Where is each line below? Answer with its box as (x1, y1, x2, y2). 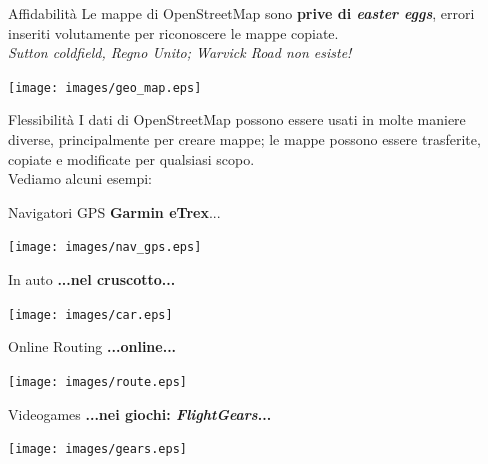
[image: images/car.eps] (8, 307, 173, 322)
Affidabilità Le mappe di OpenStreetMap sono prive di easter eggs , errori (8, 3, 475, 23)
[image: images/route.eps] (8, 374, 187, 389)
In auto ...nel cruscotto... (8, 269, 176, 290)
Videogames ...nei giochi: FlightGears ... (8, 403, 272, 424)
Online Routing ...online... (8, 336, 177, 357)
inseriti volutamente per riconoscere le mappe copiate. (8, 22, 339, 43)
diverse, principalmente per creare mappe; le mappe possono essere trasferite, (8, 129, 481, 150)
